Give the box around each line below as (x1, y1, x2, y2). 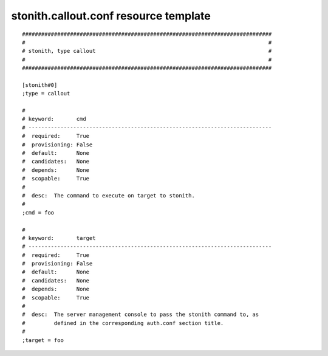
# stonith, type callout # (22, 47, 272, 55)
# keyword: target (22, 234, 96, 241)
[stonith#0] (22, 81, 58, 88)
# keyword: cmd (22, 115, 86, 123)
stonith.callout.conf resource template (11, 9, 211, 22)
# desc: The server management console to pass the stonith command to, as (22, 311, 259, 318)
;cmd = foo (22, 209, 55, 216)
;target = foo (22, 337, 64, 343)
